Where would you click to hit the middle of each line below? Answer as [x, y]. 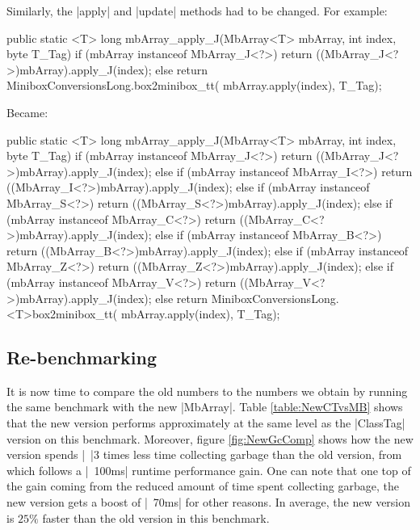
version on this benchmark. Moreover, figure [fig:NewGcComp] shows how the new [210, 438]
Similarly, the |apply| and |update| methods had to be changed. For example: [197, 11]
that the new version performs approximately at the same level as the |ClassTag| [206, 423]
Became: [27, 112]
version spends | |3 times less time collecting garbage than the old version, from [204, 454]
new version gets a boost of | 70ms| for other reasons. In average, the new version [209, 502]
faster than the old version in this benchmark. [156, 517]
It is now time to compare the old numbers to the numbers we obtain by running [207, 391]
